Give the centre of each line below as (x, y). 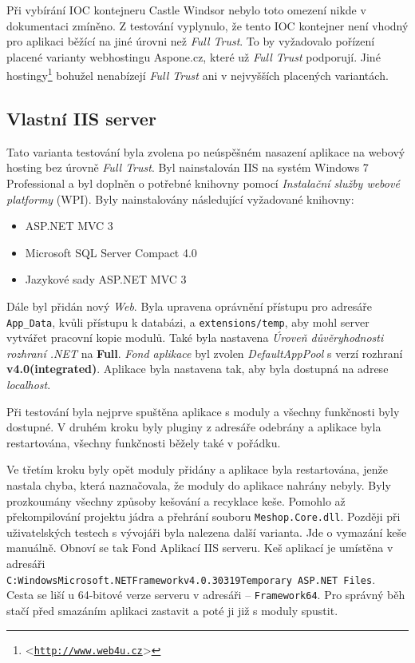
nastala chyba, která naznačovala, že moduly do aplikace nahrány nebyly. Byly (199, 484)
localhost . (29, 385)
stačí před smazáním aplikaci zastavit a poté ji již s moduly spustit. (172, 610)
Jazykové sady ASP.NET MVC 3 (106, 279)
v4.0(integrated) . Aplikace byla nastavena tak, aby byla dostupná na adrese (198, 369)
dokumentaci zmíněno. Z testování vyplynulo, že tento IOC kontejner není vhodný (207, 25)
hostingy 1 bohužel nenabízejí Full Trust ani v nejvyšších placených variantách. (198, 74)
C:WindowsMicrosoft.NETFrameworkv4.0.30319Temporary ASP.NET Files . (191, 579)
